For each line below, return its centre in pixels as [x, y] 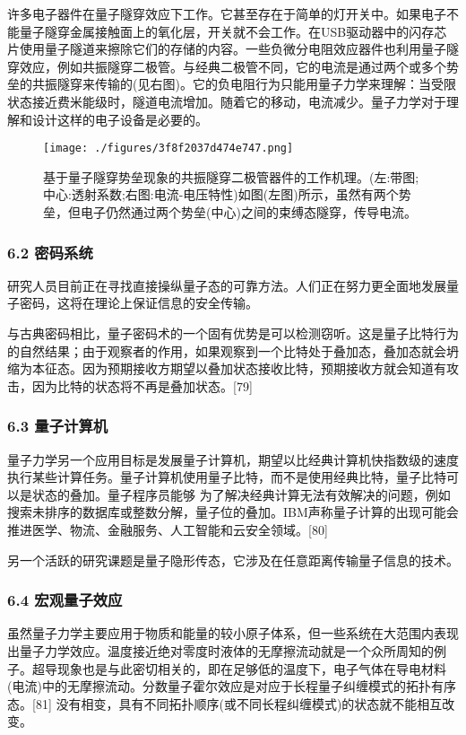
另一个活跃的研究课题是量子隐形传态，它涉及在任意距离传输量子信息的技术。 [233, 560]
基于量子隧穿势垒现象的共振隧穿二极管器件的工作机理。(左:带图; [231, 176]
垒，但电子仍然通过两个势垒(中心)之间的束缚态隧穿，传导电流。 [230, 212]
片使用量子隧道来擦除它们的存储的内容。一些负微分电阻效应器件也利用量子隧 [233, 49]
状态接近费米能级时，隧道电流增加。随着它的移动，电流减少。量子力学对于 [227, 101]
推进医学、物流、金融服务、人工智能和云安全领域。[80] [168, 529]
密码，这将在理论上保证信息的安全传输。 [138, 303]
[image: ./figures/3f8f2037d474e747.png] [168, 149]
